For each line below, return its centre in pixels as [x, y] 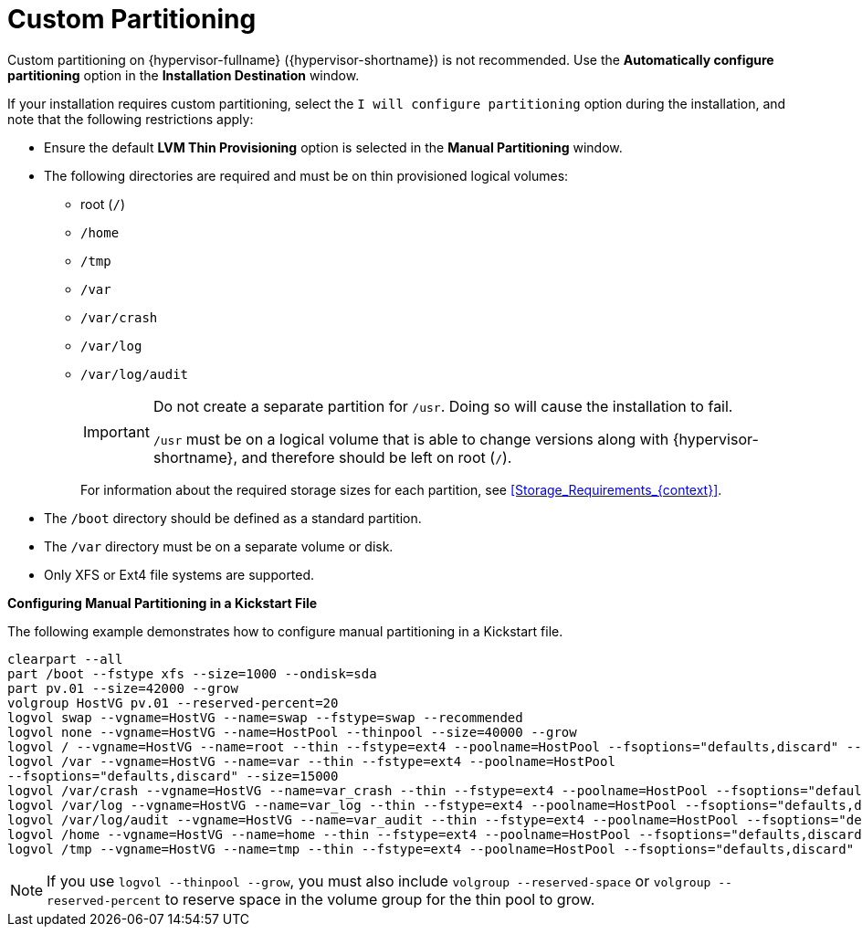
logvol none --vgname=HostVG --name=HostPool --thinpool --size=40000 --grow [292, 732]
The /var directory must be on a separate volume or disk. [219, 546]
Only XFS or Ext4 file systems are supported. [179, 574]
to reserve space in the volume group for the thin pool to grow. [380, 899]
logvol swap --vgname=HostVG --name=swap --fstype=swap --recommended [265, 717]
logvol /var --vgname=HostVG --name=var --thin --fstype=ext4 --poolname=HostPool [311, 761]
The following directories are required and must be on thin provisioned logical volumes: [306, 175]
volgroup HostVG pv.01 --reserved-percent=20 [173, 703]
